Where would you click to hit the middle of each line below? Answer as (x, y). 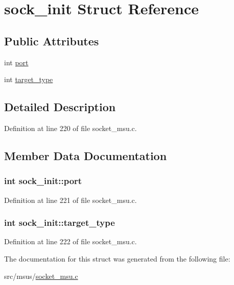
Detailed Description (60, 107)
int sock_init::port (43, 181)
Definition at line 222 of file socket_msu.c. (71, 241)
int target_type (29, 79)
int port (16, 62)
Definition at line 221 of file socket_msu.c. (71, 200)
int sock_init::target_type (60, 223)
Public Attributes (52, 41)
